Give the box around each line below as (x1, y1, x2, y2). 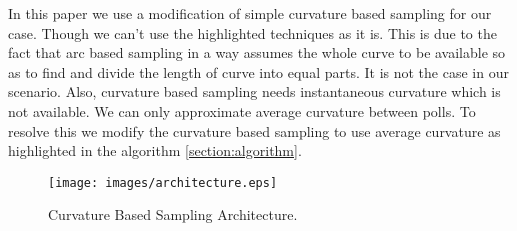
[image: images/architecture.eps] (48, 175, 278, 190)
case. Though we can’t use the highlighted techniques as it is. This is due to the (8, 22, 497, 43)
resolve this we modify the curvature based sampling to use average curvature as (8, 120, 501, 141)
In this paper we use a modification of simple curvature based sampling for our (8, 3, 492, 23)
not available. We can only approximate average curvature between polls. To (8, 100, 476, 121)
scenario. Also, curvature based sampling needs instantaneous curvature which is (8, 81, 501, 102)
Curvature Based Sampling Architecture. (48, 204, 298, 225)
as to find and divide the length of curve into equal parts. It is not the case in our (8, 61, 509, 82)
